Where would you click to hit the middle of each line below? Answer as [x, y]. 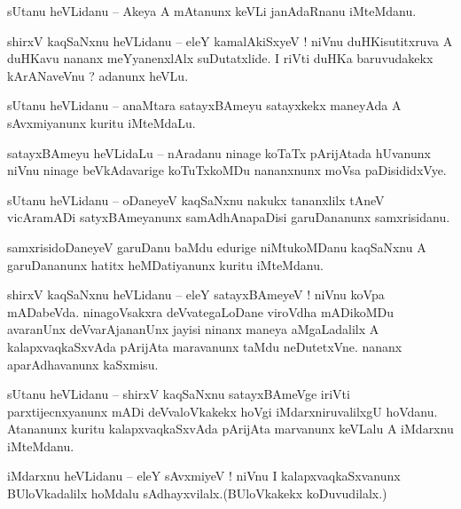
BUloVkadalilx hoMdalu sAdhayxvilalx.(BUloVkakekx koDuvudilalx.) [197, 493]
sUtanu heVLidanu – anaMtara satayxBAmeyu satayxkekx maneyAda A [204, 105]
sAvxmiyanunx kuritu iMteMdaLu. [102, 122]
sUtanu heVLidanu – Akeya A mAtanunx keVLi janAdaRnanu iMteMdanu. [212, 11]
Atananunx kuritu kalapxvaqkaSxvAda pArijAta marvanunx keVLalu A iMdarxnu [230, 429]
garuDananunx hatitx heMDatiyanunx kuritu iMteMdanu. [165, 264]
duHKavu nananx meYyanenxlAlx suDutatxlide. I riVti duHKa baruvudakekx [220, 58]
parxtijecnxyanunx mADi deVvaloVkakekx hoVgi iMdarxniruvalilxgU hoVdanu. [223, 411]
